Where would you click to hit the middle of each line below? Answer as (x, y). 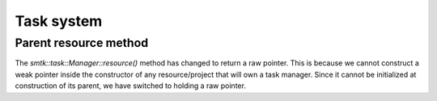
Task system (59, 21)
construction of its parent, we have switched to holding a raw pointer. (131, 86)
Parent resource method (82, 43)
